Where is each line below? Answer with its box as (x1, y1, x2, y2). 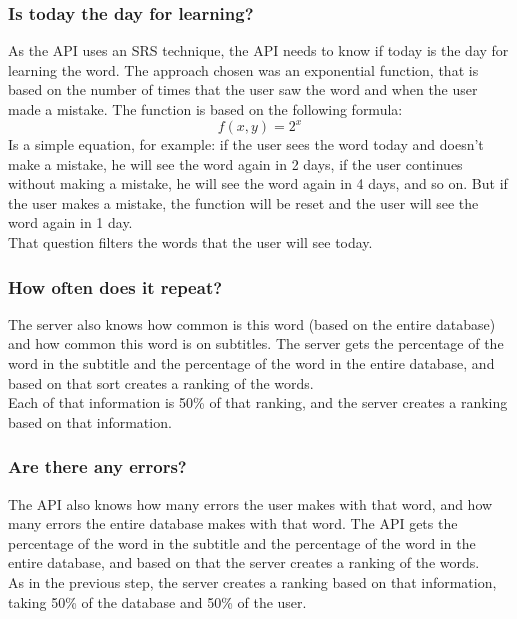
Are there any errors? (8, 454, 187, 479)
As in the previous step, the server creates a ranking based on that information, (8, 572, 497, 593)
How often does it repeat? (8, 274, 223, 299)
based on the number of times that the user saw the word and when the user (8, 79, 478, 100)
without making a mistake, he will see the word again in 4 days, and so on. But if (8, 173, 508, 194)
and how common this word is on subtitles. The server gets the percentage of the (8, 333, 504, 354)
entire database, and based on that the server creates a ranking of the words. (8, 552, 480, 573)
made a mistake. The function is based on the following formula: (8, 99, 403, 119)
